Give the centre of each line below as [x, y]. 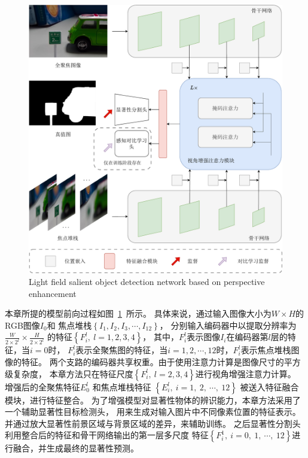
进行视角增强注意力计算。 [246, 373]
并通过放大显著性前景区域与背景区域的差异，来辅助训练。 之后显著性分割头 [153, 423]
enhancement [53, 293]
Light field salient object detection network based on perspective [147, 282]
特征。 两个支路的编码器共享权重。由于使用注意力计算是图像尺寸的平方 [161, 362]
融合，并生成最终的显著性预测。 [76, 448]
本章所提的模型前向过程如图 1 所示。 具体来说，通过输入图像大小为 [138, 313]
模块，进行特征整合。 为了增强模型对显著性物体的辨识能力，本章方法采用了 [153, 400]
